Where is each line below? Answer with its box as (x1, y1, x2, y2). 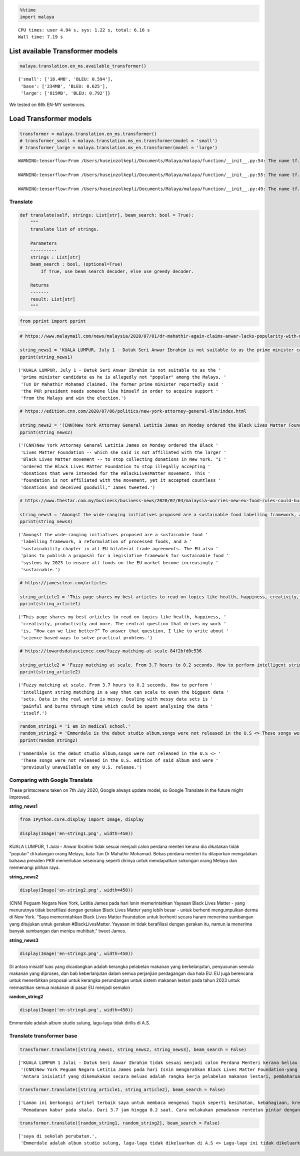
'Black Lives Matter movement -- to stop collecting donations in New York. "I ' (20, 457, 226, 462)
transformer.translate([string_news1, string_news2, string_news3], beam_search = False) (19, 1046, 247, 1052)
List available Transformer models (9, 47, 118, 56)
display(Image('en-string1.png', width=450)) (19, 831, 133, 836)
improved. (9, 794, 30, 800)
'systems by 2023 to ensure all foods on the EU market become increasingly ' (20, 560, 218, 565)
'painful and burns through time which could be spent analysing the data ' (20, 703, 213, 709)
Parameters (30, 240, 57, 246)
